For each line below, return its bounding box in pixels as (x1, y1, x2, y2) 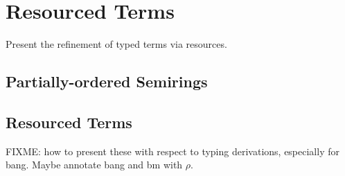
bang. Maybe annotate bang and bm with (6, 157, 183, 172)
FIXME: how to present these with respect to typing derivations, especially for (6, 143, 339, 158)
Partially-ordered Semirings (6, 71, 208, 92)
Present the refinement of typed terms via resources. (6, 37, 227, 51)
